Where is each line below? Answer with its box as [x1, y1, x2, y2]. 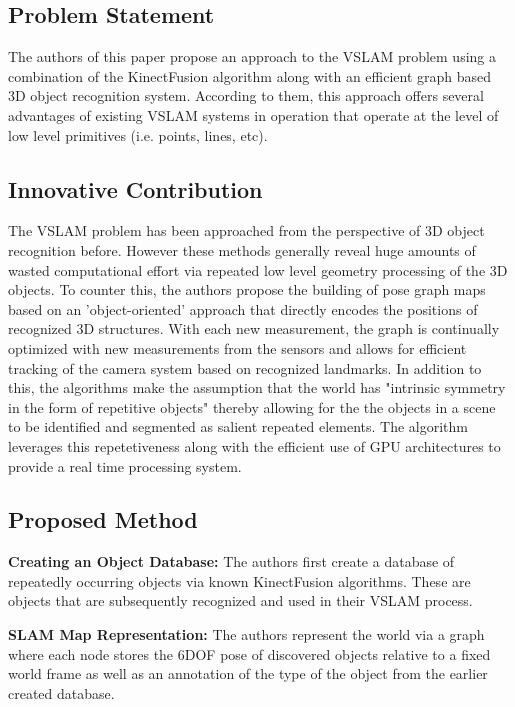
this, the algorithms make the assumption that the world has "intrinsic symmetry [8, 377, 506, 398]
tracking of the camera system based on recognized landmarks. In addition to [8, 357, 482, 378]
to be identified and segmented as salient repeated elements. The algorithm [8, 416, 469, 437]
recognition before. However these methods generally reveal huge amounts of [8, 239, 476, 260]
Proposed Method [8, 504, 198, 535]
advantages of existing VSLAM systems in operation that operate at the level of [8, 104, 499, 125]
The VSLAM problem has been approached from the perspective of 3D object [8, 220, 485, 241]
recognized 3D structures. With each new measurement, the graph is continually [8, 318, 500, 339]
